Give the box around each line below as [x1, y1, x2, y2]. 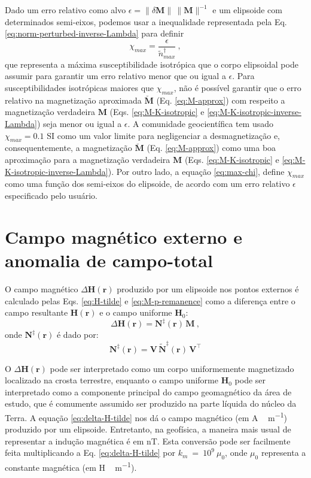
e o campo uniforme [99, 306, 172, 319]
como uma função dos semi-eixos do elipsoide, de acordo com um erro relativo [5, 177, 290, 190]
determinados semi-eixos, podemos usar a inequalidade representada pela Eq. [5, 15, 287, 28]
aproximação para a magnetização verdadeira [5, 153, 170, 166]
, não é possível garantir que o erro [173, 81, 301, 94]
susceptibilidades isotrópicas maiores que [5, 81, 154, 94]
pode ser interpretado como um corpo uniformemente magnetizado [50, 362, 294, 374]
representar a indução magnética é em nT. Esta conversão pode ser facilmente [5, 434, 291, 447]
